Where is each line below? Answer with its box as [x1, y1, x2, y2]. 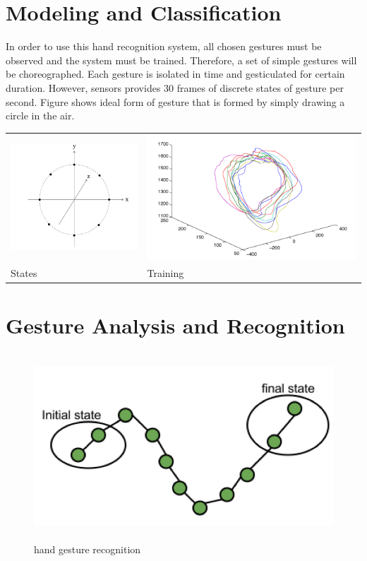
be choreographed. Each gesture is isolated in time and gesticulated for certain [6, 66, 345, 81]
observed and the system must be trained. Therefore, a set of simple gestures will [6, 52, 357, 67]
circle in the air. [6, 108, 75, 123]
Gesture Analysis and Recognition [6, 310, 345, 339]
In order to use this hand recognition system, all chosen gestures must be [6, 39, 322, 54]
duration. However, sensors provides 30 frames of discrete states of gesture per [6, 80, 344, 95]
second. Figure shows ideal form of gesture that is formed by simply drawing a [6, 94, 345, 109]
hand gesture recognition [34, 541, 141, 556]
